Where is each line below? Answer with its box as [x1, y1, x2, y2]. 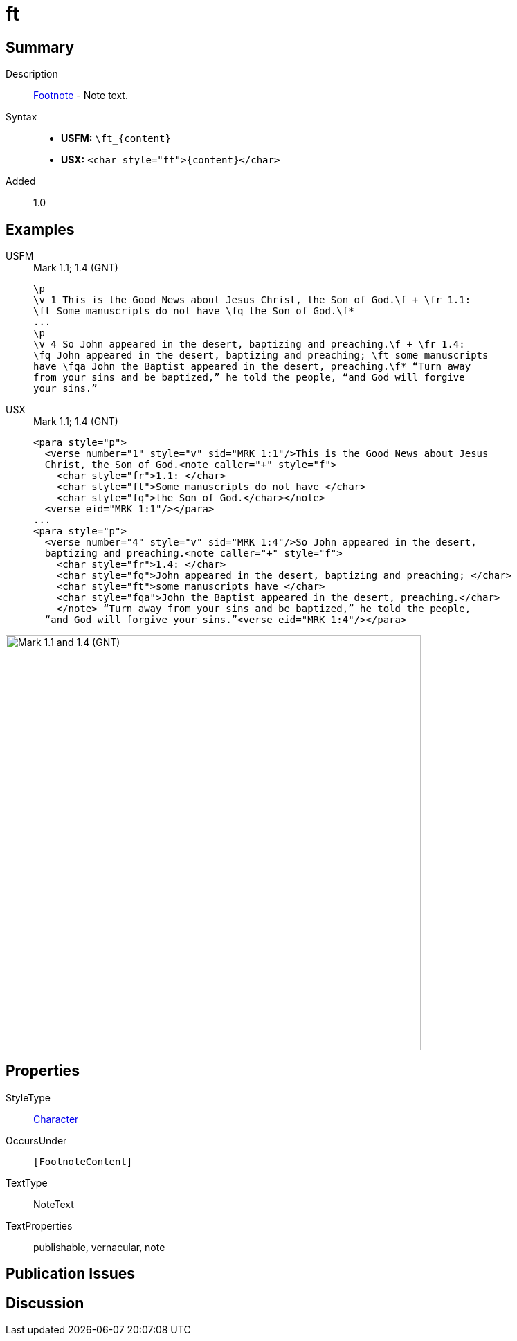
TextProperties [6, 1219, 73, 1232]
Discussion [6, 1294, 84, 1312]
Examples [6, 220, 75, 238]
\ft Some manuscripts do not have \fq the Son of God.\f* [33, 305, 354, 317]
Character [33, 1113, 79, 1125]
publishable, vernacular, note [33, 1241, 165, 1253]
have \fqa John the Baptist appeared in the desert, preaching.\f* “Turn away [33, 361, 471, 372]
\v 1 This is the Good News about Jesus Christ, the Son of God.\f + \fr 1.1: [33, 294, 471, 306]
